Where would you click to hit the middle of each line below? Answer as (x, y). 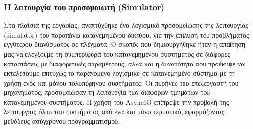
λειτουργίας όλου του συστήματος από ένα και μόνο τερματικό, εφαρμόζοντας (114, 111)
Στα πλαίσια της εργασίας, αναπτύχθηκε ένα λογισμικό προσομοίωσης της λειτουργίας (126, 25)
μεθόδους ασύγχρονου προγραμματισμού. (62, 121)
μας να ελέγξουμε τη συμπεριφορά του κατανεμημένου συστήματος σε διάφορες (117, 54)
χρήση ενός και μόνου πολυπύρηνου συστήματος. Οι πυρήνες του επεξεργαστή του (121, 82)
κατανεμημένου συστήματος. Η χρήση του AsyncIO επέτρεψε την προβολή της (116, 101)
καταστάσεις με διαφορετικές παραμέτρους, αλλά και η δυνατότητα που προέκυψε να (124, 63)
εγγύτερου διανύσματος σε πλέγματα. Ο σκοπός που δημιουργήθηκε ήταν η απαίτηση (125, 44)
